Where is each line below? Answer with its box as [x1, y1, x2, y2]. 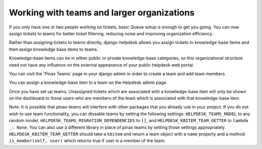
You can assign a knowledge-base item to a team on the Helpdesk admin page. [9, 80, 167, 85]
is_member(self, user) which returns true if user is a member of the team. [9, 138, 166, 144]
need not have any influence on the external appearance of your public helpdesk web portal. [9, 62, 194, 68]
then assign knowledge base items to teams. [9, 46, 98, 52]
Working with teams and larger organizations [9, 7, 195, 18]
